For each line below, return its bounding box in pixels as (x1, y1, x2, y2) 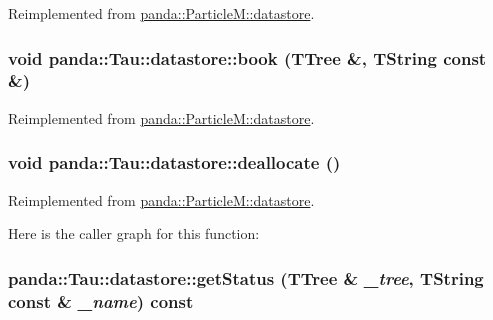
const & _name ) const (8, 288, 194, 313)
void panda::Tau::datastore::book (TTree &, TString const (8, 45, 487, 70)
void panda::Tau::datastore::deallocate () (8, 150, 341, 175)
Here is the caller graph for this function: (8, 223, 260, 244)
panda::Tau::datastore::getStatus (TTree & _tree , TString (8, 265, 484, 290)
